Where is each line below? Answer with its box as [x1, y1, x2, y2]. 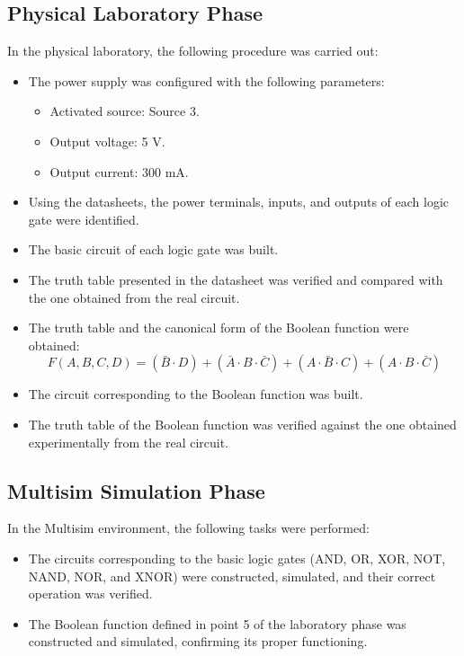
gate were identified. [28, 209, 139, 228]
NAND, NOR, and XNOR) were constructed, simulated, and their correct [28, 566, 436, 585]
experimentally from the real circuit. [28, 432, 229, 451]
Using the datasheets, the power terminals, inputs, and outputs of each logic [28, 192, 450, 211]
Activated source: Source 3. [49, 102, 200, 120]
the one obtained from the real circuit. [28, 288, 240, 306]
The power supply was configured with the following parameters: [28, 71, 385, 90]
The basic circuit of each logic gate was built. [28, 240, 279, 259]
